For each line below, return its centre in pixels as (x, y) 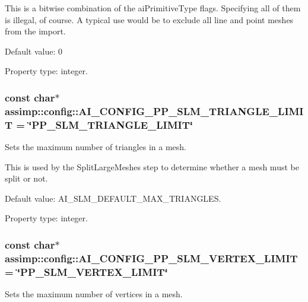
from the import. (35, 31)
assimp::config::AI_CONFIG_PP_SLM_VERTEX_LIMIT (151, 258)
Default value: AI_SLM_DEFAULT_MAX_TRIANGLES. (113, 198)
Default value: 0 (34, 51)
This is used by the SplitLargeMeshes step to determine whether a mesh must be (152, 166)
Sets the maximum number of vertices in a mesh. (94, 294)
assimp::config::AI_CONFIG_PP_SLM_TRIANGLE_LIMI (154, 111)
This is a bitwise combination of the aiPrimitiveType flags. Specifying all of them (153, 8)
